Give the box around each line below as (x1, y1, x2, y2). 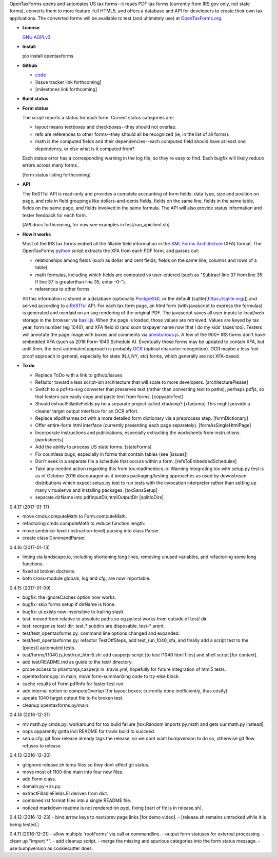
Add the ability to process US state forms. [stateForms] (35, 444, 152, 450)
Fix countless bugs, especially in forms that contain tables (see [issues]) (35, 451, 188, 457)
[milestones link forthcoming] (35, 86, 97, 92)
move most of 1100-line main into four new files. (22, 769, 124, 775)
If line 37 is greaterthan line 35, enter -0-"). (35, 278, 127, 285)
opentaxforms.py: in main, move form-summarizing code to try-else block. (22, 673, 180, 680)
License (22, 25, 40, 31)
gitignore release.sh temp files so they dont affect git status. (22, 761, 150, 767)
